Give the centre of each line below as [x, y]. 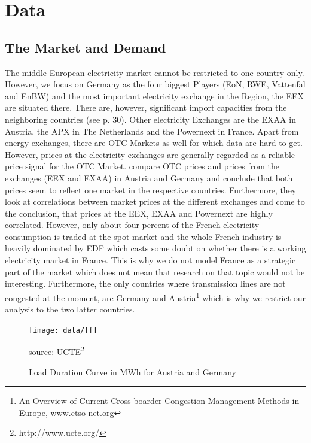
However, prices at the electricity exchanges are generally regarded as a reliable [150, 154]
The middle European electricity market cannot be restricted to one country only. [155, 72]
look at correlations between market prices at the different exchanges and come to [155, 201]
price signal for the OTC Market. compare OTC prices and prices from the [142, 166]
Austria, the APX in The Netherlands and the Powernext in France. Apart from [152, 131]
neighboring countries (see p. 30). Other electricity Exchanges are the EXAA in [150, 119]
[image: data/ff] [63, 330]
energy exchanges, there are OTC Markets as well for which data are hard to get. [154, 143]
